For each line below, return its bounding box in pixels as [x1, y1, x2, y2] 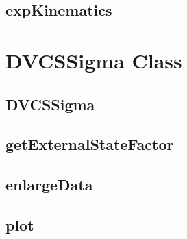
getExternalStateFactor [5, 134, 174, 155]
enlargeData [5, 174, 93, 195]
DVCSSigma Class [5, 46, 182, 74]
